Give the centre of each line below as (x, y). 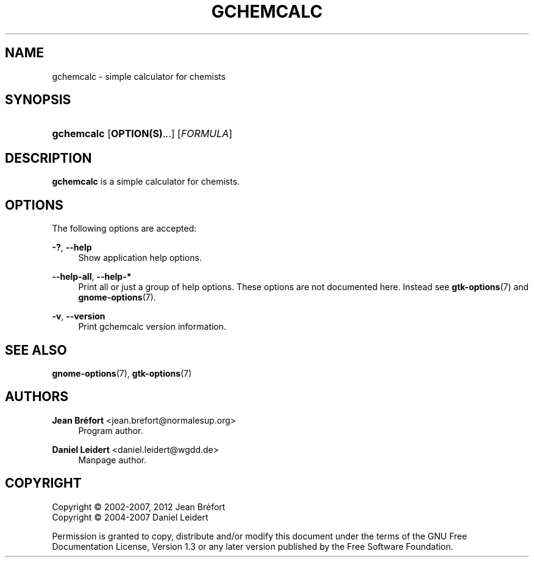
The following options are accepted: (124, 229)
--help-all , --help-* (92, 277)
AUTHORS (37, 397)
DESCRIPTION (48, 158)
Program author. (111, 430)
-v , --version (79, 316)
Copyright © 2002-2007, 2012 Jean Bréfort (139, 507)
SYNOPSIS (38, 100)
